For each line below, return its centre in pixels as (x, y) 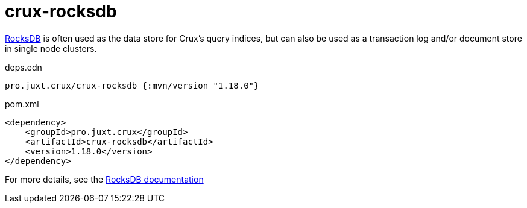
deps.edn (24, 67)
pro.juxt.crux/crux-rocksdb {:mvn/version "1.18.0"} (132, 85)
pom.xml (22, 104)
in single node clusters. (51, 48)
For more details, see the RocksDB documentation (104, 179)
